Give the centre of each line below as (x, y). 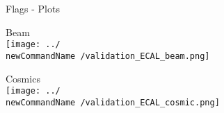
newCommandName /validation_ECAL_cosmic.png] (113, 102)
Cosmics (23, 78)
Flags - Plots (33, 8)
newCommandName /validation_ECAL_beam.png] (108, 56)
